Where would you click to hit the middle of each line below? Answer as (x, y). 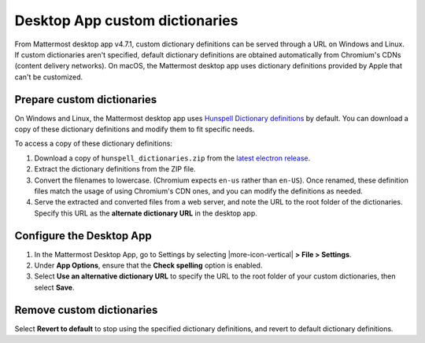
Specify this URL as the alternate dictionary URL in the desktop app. (146, 213)
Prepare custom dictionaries (86, 100)
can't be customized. (49, 77)
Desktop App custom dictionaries (126, 20)
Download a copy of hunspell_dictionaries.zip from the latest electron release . (172, 158)
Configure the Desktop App (83, 236)
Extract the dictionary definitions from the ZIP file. (115, 169)
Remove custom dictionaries (86, 310)
